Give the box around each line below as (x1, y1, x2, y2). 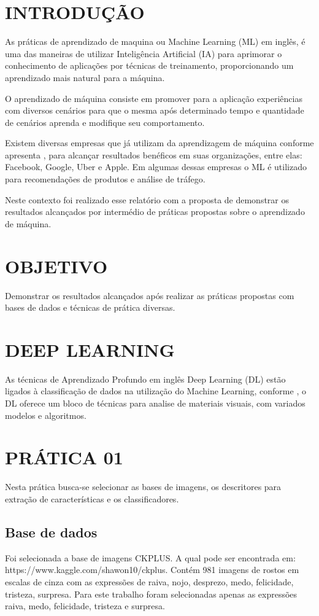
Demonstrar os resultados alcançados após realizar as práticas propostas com (5, 289, 294, 302)
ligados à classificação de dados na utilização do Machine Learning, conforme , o (5, 384, 306, 397)
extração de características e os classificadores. (5, 492, 179, 505)
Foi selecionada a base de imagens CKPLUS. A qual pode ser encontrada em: (5, 551, 296, 564)
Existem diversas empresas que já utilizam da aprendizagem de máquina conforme (5, 136, 314, 149)
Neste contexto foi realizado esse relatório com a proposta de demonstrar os (5, 193, 290, 206)
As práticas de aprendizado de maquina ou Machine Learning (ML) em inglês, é (5, 35, 306, 48)
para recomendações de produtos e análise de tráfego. (5, 173, 206, 185)
